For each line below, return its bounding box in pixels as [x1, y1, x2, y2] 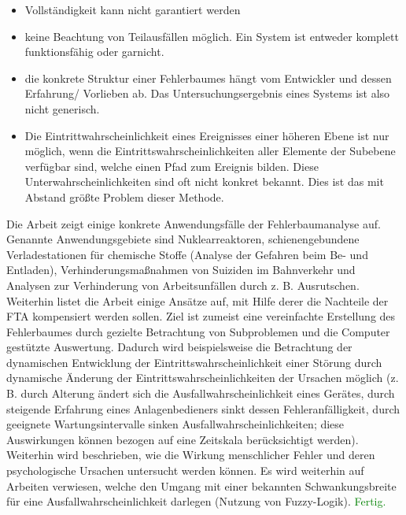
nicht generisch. [24, 100, 100, 117]
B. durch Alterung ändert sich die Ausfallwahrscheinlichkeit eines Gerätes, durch [6, 385, 395, 402]
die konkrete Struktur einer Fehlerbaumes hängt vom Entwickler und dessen [24, 69, 392, 86]
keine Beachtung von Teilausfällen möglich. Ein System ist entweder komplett [24, 28, 399, 44]
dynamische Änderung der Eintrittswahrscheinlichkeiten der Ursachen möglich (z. [6, 369, 399, 386]
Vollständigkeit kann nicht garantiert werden [24, 2, 241, 17]
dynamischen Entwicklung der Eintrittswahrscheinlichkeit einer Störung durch [6, 354, 382, 370]
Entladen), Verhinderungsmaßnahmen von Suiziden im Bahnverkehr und [6, 261, 356, 278]
